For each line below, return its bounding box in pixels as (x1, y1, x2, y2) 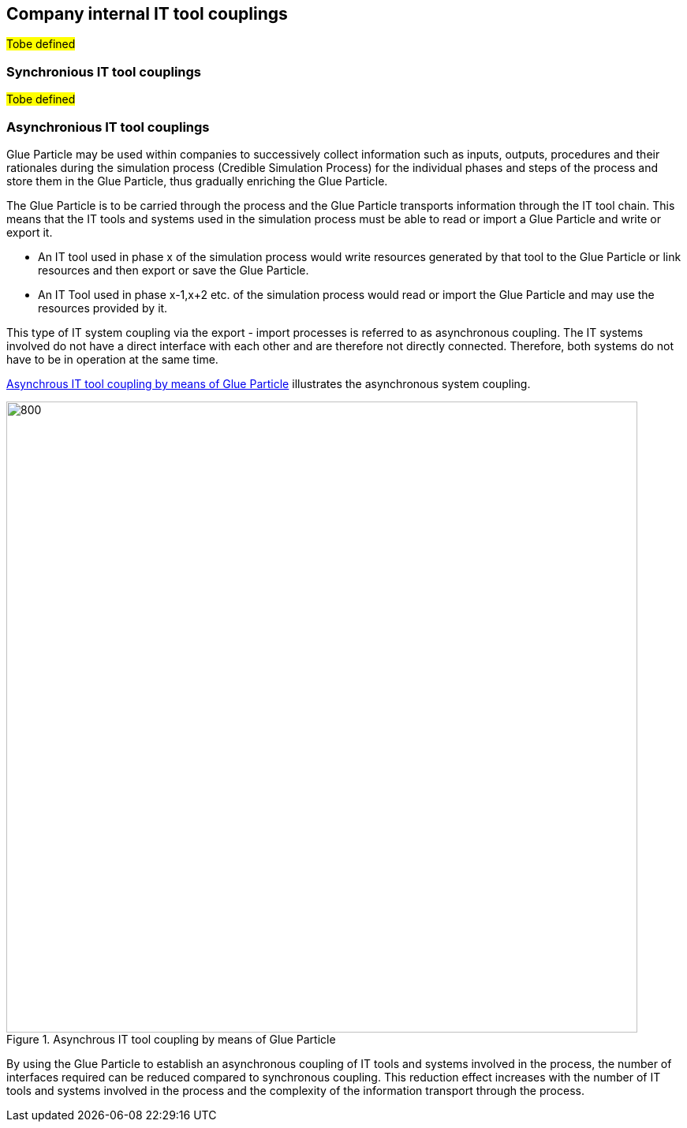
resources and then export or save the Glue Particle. (38, 263, 309, 277)
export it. (6, 225, 53, 239)
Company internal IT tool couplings (6, 4, 288, 24)
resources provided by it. (38, 301, 168, 315)
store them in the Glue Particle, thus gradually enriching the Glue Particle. (6, 174, 388, 188)
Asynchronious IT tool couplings (6, 118, 210, 135)
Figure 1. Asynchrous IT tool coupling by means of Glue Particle (6, 1032, 336, 1046)
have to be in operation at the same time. (6, 352, 218, 366)
